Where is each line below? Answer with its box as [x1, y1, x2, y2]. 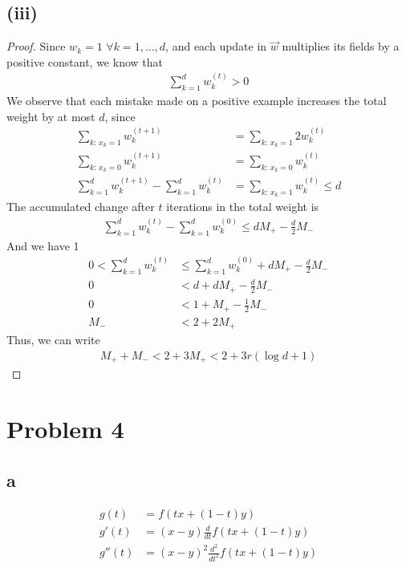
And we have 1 [6, 237, 79, 254]
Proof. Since [6, 38, 66, 55]
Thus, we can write [6, 331, 100, 348]
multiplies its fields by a [282, 38, 400, 55]
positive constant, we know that [6, 53, 163, 70]
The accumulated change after [6, 198, 155, 215]
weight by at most [6, 108, 95, 124]
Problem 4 [6, 412, 124, 445]
